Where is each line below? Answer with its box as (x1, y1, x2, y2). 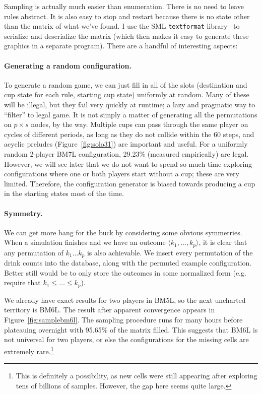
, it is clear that (199, 237, 247, 247)
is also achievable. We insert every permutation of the (87, 247, 253, 257)
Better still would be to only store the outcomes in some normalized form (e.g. (4, 267, 246, 278)
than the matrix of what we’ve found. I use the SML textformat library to (4, 21, 240, 31)
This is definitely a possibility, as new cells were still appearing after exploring (16, 370, 257, 381)
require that (4, 277, 41, 288)
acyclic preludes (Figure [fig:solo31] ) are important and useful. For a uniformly (4, 139, 248, 149)
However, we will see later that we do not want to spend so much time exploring (4, 158, 252, 169)
